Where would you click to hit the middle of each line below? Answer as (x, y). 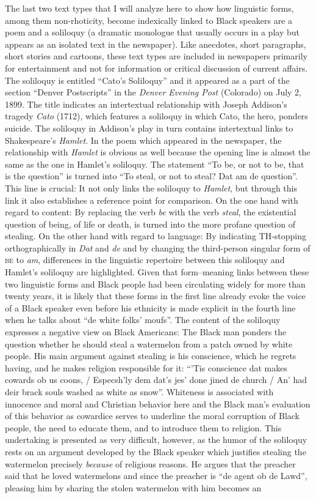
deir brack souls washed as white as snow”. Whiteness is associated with (139, 392)
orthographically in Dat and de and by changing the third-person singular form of (158, 247)
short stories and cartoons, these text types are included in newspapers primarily (156, 56)
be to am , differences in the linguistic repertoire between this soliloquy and (145, 260)
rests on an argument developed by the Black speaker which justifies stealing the (156, 451)
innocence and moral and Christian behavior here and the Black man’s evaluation (158, 403)
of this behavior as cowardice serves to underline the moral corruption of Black (152, 416)
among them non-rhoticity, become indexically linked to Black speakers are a (149, 20)
